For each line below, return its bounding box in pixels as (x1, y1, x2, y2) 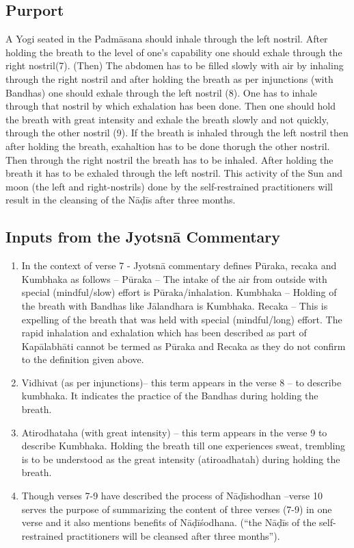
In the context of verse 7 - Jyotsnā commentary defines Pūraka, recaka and (21, 258, 337, 273)
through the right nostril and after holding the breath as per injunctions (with (5, 71, 333, 86)
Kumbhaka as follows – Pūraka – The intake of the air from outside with (21, 271, 327, 286)
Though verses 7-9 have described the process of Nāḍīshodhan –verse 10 (21, 488, 323, 503)
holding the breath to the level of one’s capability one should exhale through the (5, 45, 342, 59)
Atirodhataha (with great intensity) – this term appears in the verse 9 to (21, 425, 327, 439)
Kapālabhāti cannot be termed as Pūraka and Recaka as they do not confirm (21, 338, 346, 353)
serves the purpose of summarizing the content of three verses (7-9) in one (21, 501, 332, 516)
